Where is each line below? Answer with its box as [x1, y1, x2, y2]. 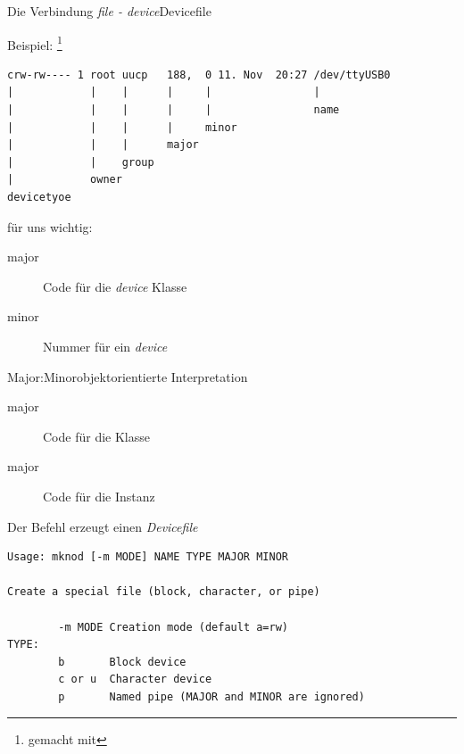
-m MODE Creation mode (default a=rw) [58, 620, 288, 634]
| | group [7, 155, 154, 169]
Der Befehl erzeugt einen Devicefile [7, 517, 198, 535]
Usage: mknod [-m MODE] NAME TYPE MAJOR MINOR [7, 551, 288, 564]
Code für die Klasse [43, 427, 150, 445]
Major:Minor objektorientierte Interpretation [7, 367, 248, 385]
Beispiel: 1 [7, 32, 62, 54]
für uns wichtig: [7, 217, 93, 236]
